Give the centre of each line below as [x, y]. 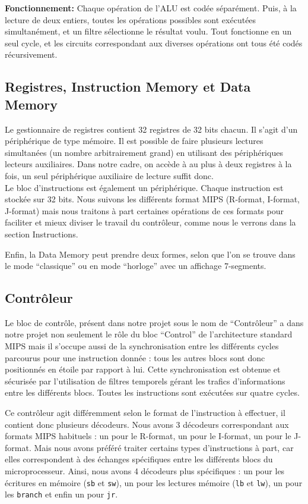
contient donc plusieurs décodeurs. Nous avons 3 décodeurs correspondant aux [147, 424]
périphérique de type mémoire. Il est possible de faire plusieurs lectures [134, 141]
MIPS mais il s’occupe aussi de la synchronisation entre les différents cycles [142, 346]
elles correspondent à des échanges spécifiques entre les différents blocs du [139, 459]
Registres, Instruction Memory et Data [128, 87]
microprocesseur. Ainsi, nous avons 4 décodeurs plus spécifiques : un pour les [145, 471]
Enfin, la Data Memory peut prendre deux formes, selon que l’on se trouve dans [150, 254]
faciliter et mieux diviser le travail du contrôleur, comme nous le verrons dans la [150, 222]
